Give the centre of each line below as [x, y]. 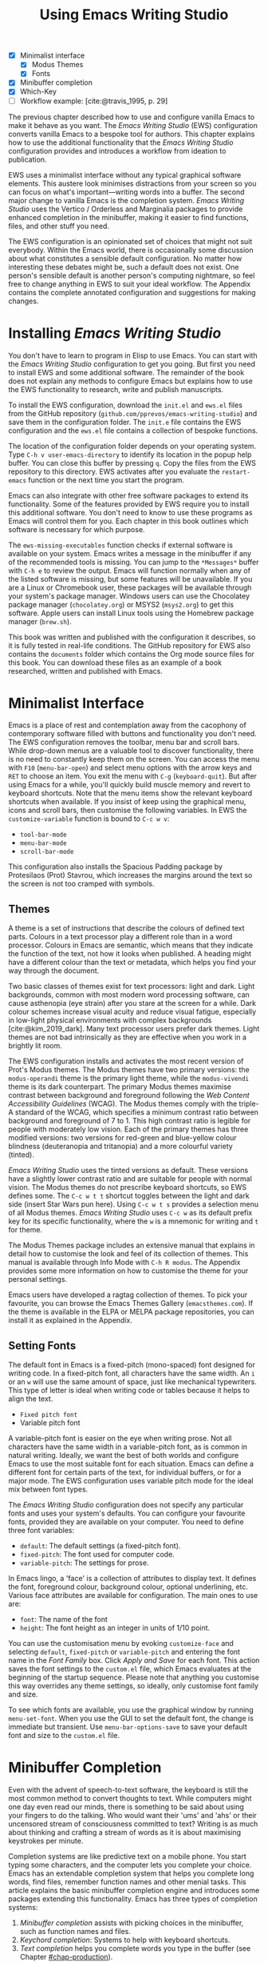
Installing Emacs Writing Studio [115, 333]
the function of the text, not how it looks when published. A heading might [130, 954]
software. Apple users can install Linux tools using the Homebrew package [131, 613]
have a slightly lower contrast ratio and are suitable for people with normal [130, 1179]
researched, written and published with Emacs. [86, 671]
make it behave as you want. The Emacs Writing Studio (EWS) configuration [133, 125]
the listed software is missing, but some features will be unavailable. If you [130, 579]
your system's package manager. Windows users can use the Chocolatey [129, 596]
